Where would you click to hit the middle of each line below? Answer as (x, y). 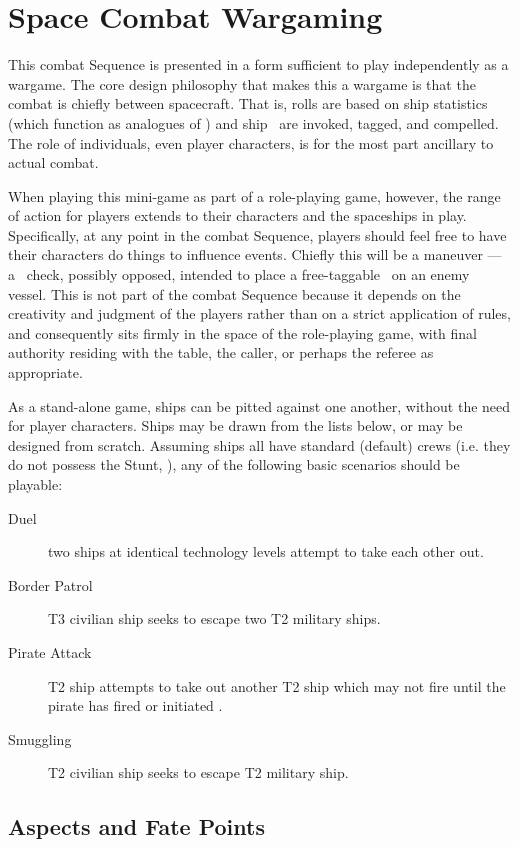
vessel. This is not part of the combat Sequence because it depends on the (234, 293)
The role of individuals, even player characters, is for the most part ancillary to (251, 142)
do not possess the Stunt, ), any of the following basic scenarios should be (234, 464)
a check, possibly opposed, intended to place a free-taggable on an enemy (239, 274)
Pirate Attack (50, 651)
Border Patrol (50, 584)
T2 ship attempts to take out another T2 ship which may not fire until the (277, 685)
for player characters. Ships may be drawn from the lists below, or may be (235, 425)
